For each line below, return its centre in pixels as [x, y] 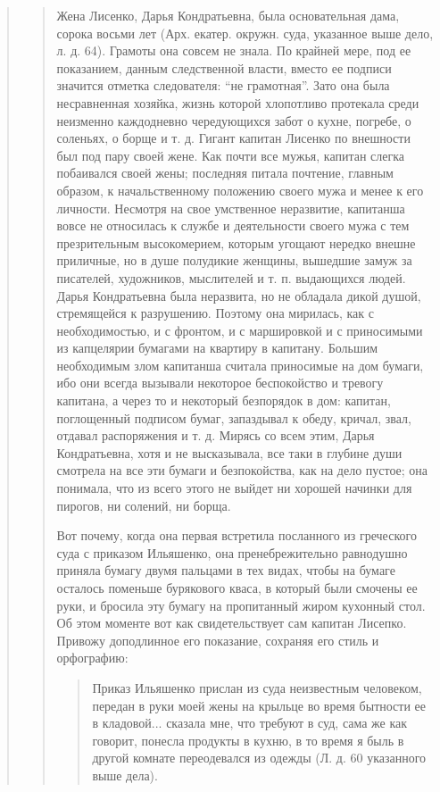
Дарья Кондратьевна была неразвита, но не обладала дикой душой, [239, 295]
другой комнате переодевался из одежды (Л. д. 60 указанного [259, 758]
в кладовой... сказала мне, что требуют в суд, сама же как [250, 723]
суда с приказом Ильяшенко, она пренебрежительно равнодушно [232, 552]
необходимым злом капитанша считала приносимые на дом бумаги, [240, 365]
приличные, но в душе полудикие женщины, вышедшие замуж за [234, 260]
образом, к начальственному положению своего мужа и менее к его [240, 190]
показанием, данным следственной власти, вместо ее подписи [224, 67]
